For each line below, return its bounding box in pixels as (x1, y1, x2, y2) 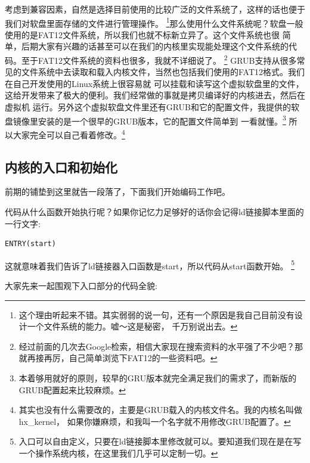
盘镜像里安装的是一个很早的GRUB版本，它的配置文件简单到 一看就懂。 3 (5, 113, 286, 127)
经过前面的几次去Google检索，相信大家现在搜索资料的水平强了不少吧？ (18, 340, 295, 352)
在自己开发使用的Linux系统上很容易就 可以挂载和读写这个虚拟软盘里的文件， (5, 77, 304, 89)
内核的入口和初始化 (5, 157, 117, 176)
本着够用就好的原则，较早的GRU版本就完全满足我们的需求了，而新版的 (18, 371, 297, 384)
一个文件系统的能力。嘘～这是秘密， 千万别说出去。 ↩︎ (27, 320, 238, 333)
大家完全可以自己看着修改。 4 (13, 126, 125, 141)
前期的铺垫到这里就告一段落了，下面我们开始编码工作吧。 (5, 185, 230, 198)
